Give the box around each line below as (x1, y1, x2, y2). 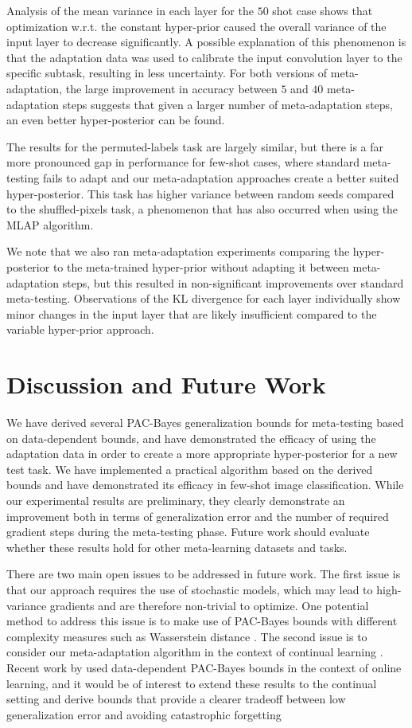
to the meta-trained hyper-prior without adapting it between (52, 258, 349, 275)
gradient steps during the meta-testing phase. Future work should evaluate (6, 523, 370, 540)
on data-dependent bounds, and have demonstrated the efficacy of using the (6, 429, 376, 446)
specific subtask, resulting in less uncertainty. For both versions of (6, 65, 328, 81)
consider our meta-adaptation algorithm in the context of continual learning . (6, 644, 383, 660)
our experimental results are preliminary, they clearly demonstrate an (6, 491, 345, 508)
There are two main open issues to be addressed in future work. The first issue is (6, 566, 401, 582)
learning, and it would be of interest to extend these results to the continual (6, 675, 377, 691)
